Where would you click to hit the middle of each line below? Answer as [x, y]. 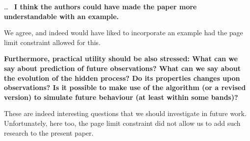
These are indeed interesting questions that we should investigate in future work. [125, 113]
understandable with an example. [62, 16]
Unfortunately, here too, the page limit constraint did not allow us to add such [122, 123]
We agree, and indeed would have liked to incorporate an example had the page [124, 33]
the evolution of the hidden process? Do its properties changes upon [122, 78]
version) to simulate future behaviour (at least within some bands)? [121, 97]
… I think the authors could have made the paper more [100, 6]
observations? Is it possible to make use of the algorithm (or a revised [125, 87]
